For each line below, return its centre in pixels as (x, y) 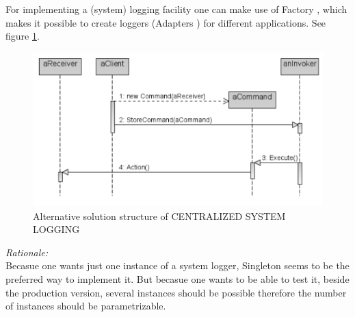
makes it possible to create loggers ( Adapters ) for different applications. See (166, 22)
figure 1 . (23, 36)
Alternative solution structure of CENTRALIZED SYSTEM (159, 216)
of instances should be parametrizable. (86, 306)
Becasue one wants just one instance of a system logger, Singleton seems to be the (177, 265)
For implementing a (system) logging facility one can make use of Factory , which (176, 9)
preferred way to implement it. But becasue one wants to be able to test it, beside (177, 278)
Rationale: (27, 252)
